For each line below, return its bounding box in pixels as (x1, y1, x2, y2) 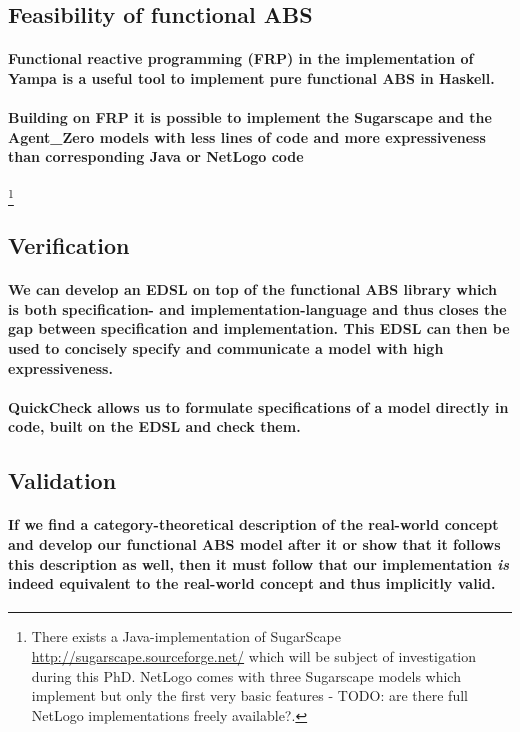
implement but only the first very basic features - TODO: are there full (31, 685, 468, 706)
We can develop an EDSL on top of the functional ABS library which (8, 279, 498, 300)
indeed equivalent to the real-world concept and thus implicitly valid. (8, 573, 496, 594)
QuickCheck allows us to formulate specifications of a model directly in (8, 396, 509, 417)
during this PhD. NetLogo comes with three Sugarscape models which (31, 665, 461, 686)
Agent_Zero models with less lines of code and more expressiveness (8, 126, 486, 147)
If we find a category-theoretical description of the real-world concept (8, 514, 499, 535)
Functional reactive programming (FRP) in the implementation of (8, 48, 474, 69)
